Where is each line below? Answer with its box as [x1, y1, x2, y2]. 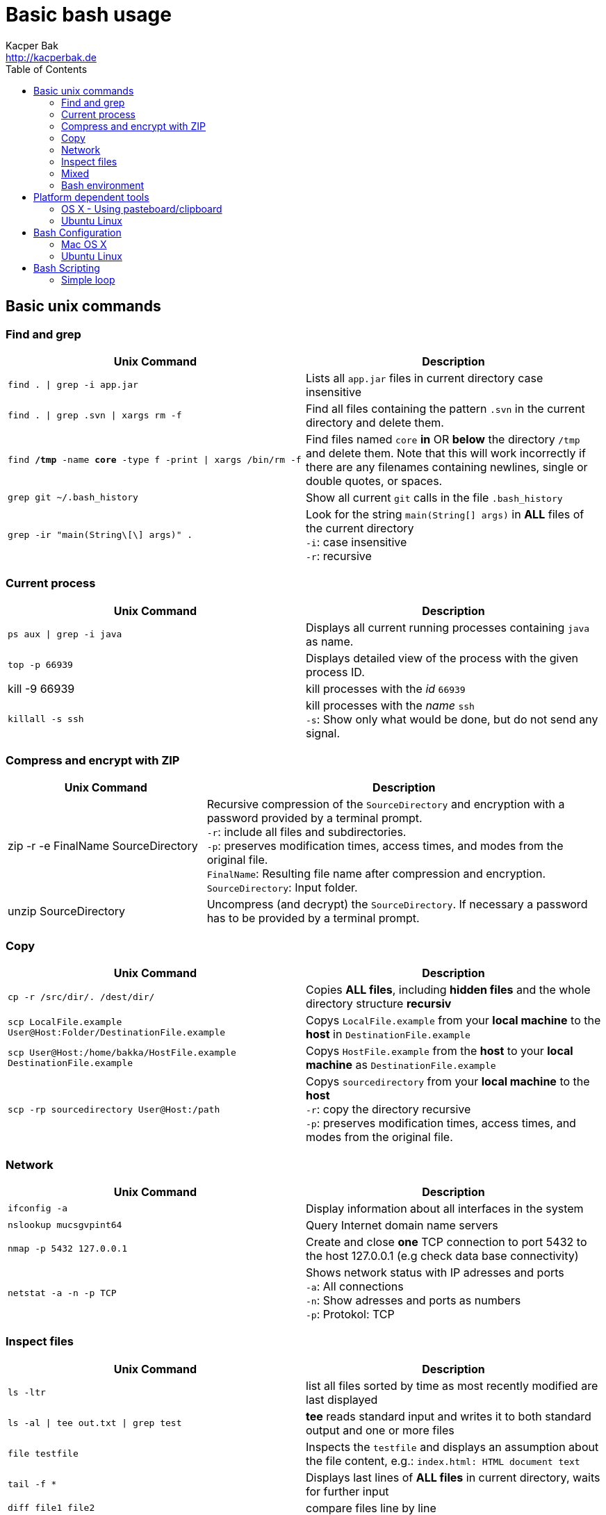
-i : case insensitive [306, 534, 407, 549]
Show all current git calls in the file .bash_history [306, 490, 563, 505]
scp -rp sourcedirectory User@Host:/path [8, 1104, 220, 1115]
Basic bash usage [6, 3, 172, 26]
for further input [306, 1484, 389, 1498]
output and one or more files [306, 1423, 454, 1437]
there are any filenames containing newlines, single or [306, 459, 588, 474]
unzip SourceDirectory [8, 904, 126, 919]
